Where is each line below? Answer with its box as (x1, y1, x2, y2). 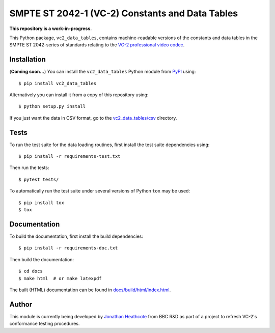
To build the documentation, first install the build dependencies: (9, 233, 144, 239)
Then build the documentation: (9, 256, 74, 262)
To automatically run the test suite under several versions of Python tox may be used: (9, 188, 190, 194)
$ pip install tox (18, 200, 65, 206)
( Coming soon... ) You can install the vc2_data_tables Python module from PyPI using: (9, 69, 196, 75)
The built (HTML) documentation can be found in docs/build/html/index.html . (9, 287, 171, 293)
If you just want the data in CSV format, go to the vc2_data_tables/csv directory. (9, 115, 177, 121)
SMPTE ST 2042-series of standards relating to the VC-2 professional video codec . (9, 42, 185, 48)
